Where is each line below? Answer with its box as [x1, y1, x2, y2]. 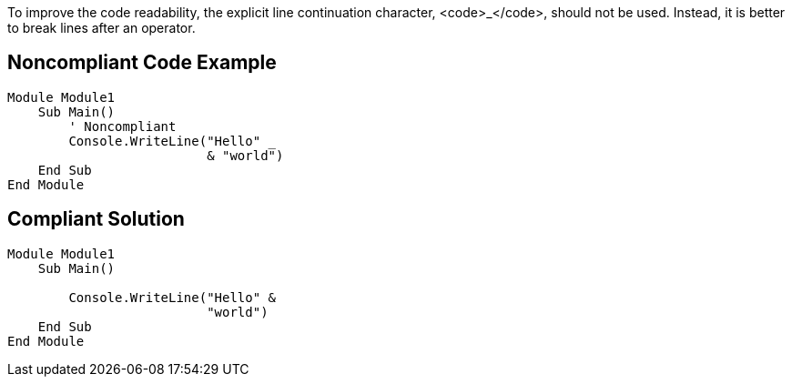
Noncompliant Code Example [7, 51, 277, 75]
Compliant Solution [7, 207, 185, 231]
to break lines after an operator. [7, 20, 196, 35]
